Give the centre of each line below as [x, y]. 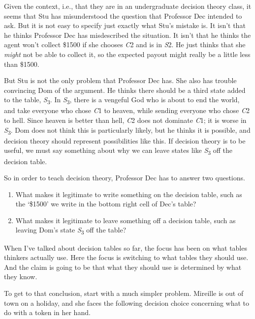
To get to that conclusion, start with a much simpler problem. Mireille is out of [124, 293]
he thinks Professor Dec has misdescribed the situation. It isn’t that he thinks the [127, 35]
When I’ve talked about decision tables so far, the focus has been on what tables [126, 247]
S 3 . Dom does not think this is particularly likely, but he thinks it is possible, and [127, 130]
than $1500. [22, 64]
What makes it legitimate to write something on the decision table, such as [129, 194]
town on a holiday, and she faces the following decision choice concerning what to [127, 303]
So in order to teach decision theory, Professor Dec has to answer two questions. [125, 178]
